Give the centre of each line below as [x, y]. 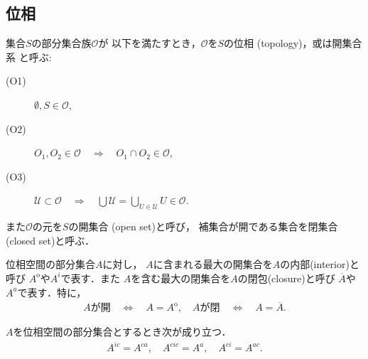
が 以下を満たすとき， [150, 43]
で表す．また [90, 278]
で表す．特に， [52, 292]
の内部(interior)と [320, 264]
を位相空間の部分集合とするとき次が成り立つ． [122, 332]
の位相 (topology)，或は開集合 [293, 43]
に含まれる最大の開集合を [213, 264]
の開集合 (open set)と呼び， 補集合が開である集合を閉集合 [203, 226]
